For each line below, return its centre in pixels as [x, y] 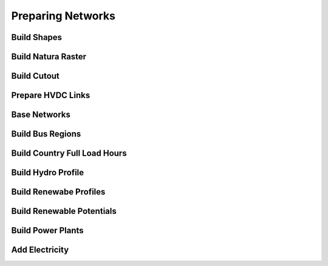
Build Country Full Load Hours [69, 154]
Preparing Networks [63, 16]
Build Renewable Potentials [64, 211]
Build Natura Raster [49, 57]
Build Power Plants [48, 231]
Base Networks [41, 115]
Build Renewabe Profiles [58, 192]
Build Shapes [37, 37]
